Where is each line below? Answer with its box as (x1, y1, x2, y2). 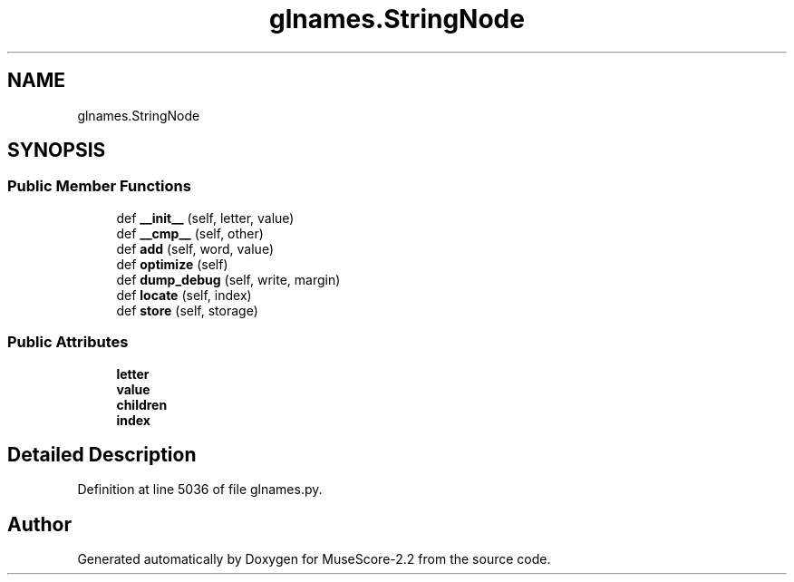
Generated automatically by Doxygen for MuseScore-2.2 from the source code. (77, 551, 551, 567)
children (116, 396, 168, 412)
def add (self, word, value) (116, 240, 274, 257)
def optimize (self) (116, 256, 228, 272)
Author (7, 512, 72, 536)
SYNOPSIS (7, 139, 106, 162)
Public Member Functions (7, 177, 191, 196)
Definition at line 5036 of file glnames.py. (77, 481, 323, 498)
